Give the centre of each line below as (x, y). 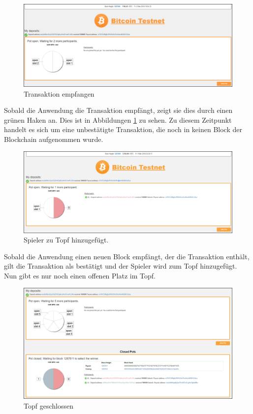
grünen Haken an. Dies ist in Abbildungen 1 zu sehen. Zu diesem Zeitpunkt (118, 120)
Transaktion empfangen (59, 93)
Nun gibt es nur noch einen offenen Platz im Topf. (80, 276)
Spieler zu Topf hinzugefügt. (66, 240)
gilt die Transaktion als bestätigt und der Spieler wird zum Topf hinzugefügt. (121, 266)
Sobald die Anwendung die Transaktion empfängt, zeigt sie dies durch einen (118, 110)
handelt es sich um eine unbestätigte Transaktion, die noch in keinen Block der (123, 129)
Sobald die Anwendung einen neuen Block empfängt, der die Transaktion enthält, (127, 256)
